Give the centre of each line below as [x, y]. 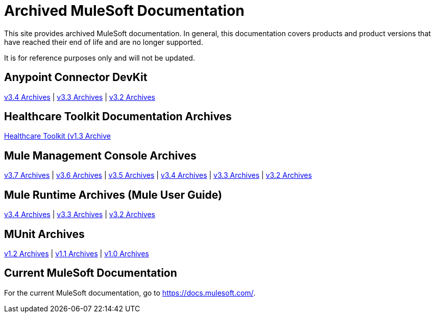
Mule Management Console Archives [100, 155]
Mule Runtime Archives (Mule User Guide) [113, 195]
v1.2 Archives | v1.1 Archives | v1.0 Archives [77, 253]
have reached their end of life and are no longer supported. [104, 42]
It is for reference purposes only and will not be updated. [100, 58]
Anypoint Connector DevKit [76, 77]
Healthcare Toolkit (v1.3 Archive [57, 136]
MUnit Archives [44, 234]
